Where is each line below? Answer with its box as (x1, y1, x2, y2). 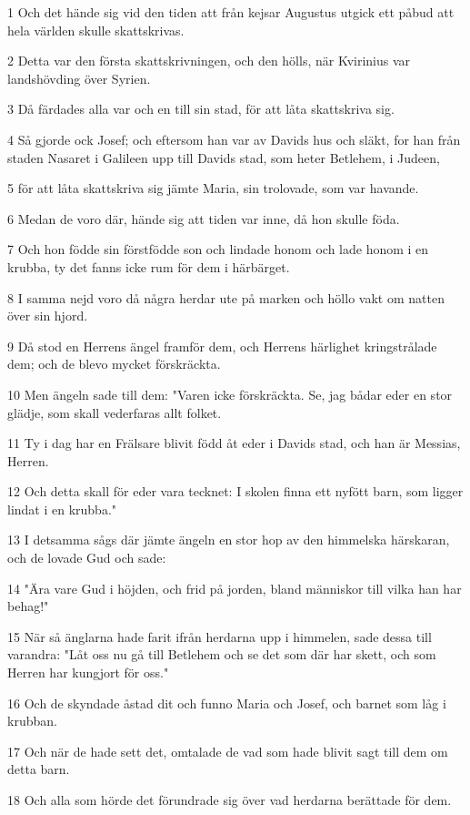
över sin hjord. (7, 306, 88, 325)
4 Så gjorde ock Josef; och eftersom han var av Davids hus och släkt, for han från (7, 129, 461, 148)
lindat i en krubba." (7, 499, 117, 518)
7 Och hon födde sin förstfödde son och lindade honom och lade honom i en (7, 239, 429, 259)
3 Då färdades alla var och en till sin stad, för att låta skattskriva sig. (7, 99, 395, 118)
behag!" (7, 596, 49, 616)
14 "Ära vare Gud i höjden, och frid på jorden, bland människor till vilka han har (7, 578, 462, 597)
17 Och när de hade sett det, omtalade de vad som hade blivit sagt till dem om (7, 741, 448, 760)
